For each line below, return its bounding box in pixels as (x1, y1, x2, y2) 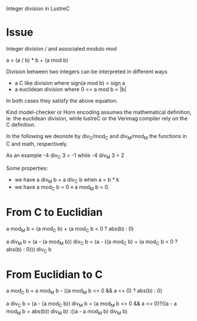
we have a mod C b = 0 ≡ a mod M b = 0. (14, 184, 110, 192)
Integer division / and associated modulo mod (6, 45, 117, 52)
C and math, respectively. (6, 140, 68, 147)
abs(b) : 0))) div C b (6, 245, 52, 254)
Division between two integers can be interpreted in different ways (6, 68, 168, 75)
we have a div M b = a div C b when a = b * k (14, 176, 119, 185)
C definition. (6, 121, 36, 128)
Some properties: (6, 165, 48, 172)
